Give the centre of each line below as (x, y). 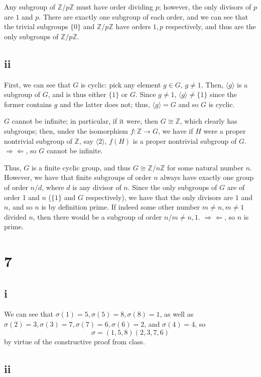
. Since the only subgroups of (172, 187)
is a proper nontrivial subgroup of (185, 140)
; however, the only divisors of (205, 7)
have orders (133, 26)
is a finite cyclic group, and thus (81, 167)
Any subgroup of (30, 7)
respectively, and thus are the (211, 26)
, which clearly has (209, 121)
